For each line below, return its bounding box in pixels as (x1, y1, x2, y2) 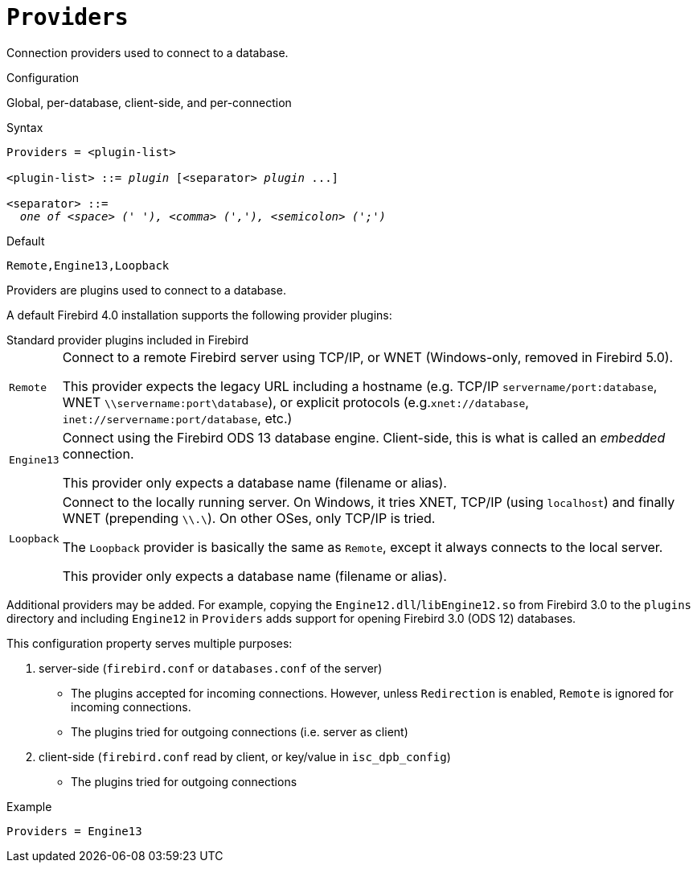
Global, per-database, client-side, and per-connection (6, 95, 292, 109)
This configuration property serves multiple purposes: (6, 636, 293, 650)
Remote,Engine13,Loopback (6, 258, 170, 272)
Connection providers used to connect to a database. (6, 45, 289, 60)
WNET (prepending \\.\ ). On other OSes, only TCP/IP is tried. (62, 509, 436, 526)
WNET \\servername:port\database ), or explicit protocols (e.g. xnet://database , (62, 393, 529, 410)
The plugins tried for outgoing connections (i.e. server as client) (71, 724, 408, 739)
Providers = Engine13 (6, 824, 142, 838)
